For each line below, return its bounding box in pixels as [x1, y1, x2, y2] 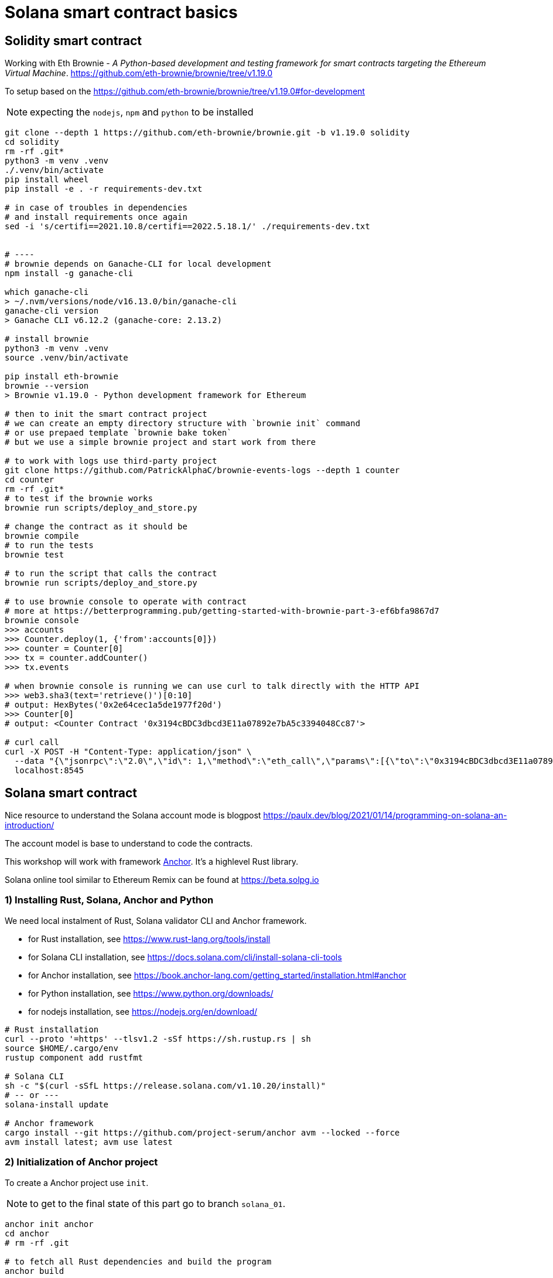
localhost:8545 [14, 766, 84, 776]
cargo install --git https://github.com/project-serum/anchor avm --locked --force [5, 1127, 400, 1137]
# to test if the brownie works [5, 494, 153, 504]
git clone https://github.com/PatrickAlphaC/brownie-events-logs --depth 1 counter [5, 465, 400, 475]
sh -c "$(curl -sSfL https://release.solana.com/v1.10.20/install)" [5, 1080, 326, 1090]
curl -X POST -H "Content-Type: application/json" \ [5, 747, 252, 757]
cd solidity [5, 137, 59, 147]
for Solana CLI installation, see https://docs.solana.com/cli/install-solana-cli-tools [28, 951, 342, 962]
